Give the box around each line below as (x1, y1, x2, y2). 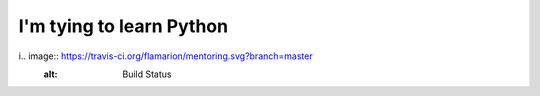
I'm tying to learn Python (18, 15, 229, 37)
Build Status (122, 68, 172, 80)
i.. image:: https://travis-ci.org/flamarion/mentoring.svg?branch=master (18, 50, 314, 62)
